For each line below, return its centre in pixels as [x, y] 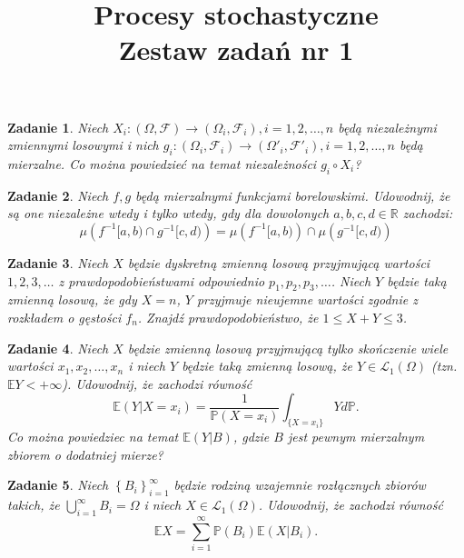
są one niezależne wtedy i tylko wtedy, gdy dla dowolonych [168, 213]
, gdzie [251, 437]
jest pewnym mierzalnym [356, 437]
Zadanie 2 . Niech [58, 195]
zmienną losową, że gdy [72, 299]
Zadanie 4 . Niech [58, 348]
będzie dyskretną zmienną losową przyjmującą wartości [279, 262]
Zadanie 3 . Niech [58, 262]
